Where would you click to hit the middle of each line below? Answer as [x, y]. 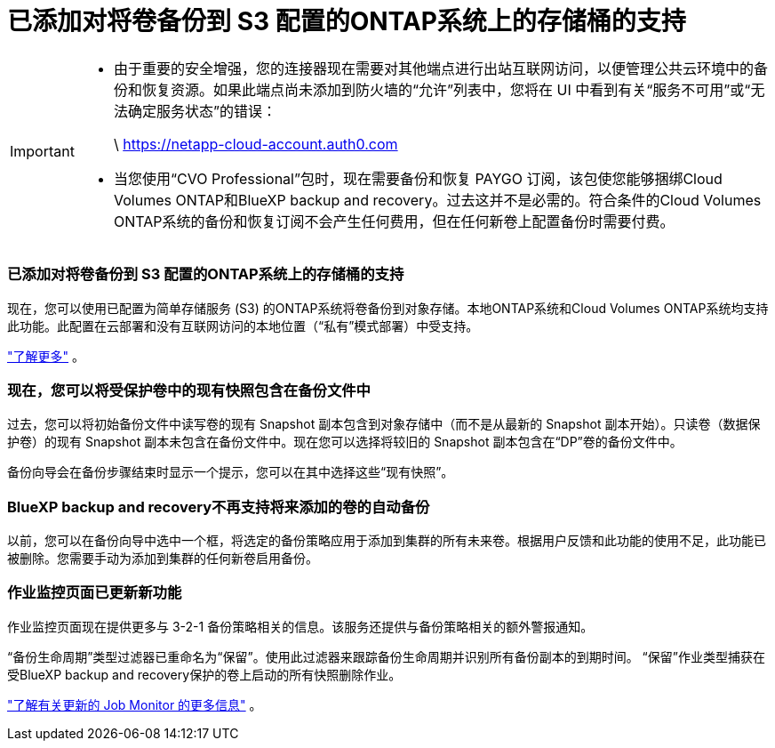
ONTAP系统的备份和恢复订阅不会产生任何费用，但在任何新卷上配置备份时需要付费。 [394, 221]
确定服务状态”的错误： [202, 111]
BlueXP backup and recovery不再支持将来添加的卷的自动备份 [219, 507]
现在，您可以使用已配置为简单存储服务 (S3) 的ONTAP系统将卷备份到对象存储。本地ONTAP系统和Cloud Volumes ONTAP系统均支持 [388, 308]
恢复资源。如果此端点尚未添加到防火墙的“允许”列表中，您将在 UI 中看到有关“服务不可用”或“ [446, 89]
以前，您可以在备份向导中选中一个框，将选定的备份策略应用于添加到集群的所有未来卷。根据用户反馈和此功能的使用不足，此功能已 [387, 540]
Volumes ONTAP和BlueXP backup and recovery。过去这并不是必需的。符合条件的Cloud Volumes [437, 200]
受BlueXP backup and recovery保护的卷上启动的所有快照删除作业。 [204, 674]
